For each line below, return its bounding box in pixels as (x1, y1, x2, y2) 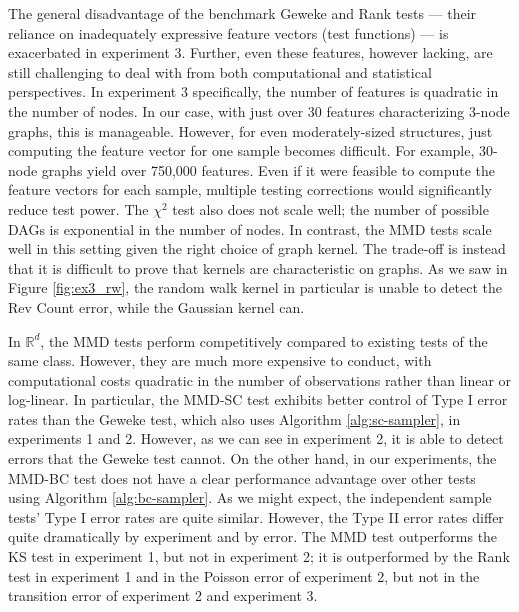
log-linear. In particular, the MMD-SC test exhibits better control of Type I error (8, 389, 508, 410)
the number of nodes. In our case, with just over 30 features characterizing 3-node (8, 100, 510, 121)
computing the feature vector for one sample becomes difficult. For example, (8, 140, 475, 161)
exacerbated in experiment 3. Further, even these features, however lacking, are (8, 42, 493, 63)
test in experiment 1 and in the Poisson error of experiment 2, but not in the (8, 565, 480, 586)
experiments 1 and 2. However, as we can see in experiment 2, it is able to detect (8, 428, 504, 449)
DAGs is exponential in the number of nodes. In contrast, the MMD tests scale (8, 218, 492, 239)
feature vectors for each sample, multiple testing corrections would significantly (8, 179, 492, 200)
